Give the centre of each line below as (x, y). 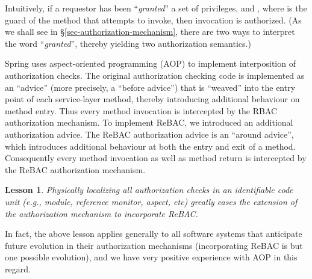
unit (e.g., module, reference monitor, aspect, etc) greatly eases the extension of (151, 201)
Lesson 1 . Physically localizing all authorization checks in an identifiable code (149, 190)
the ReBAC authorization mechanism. (75, 169)
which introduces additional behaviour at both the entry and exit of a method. (150, 146)
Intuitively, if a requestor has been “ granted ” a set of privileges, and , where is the (156, 8)
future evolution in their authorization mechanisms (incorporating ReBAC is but (154, 245)
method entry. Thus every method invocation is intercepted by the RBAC (141, 110)
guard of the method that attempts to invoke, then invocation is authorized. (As (153, 20)
